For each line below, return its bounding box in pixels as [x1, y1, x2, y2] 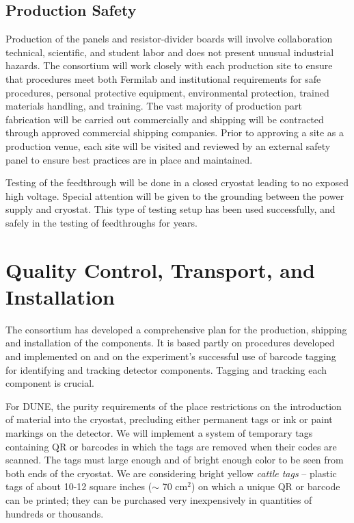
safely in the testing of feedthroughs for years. [5, 215, 198, 229]
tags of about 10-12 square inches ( [5, 479, 152, 494]
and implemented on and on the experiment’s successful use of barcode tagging [5, 349, 336, 363]
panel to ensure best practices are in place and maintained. [5, 152, 253, 166]
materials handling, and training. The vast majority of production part [5, 99, 303, 113]
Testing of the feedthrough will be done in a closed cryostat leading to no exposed [5, 175, 349, 190]
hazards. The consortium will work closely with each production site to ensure [5, 58, 333, 73]
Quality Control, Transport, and [5, 255, 315, 283]
